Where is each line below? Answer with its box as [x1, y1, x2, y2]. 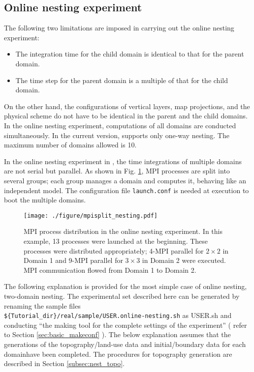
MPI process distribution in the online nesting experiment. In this [24, 226, 223, 236]
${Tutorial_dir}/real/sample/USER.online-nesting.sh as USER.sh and [4, 310, 232, 320]
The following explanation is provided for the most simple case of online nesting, [4, 281, 247, 291]
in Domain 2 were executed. [142, 255, 226, 265]
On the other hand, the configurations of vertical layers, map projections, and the [4, 101, 250, 111]
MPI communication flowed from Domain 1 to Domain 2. [24, 264, 196, 275]
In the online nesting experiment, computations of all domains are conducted [4, 120, 236, 130]
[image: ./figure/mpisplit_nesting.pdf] [24, 212, 158, 219]
